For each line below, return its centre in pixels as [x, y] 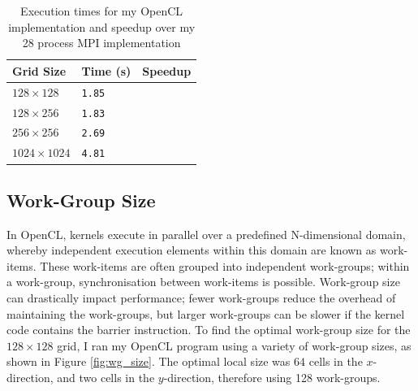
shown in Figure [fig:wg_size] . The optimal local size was [149, 361]
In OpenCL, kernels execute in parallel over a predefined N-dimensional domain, [206, 234]
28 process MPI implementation [101, 43]
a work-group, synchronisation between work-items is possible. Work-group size [203, 282]
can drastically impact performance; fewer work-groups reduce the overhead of [201, 298]
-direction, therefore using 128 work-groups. [272, 378]
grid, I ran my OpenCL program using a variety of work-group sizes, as [234, 345]
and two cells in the [106, 378]
